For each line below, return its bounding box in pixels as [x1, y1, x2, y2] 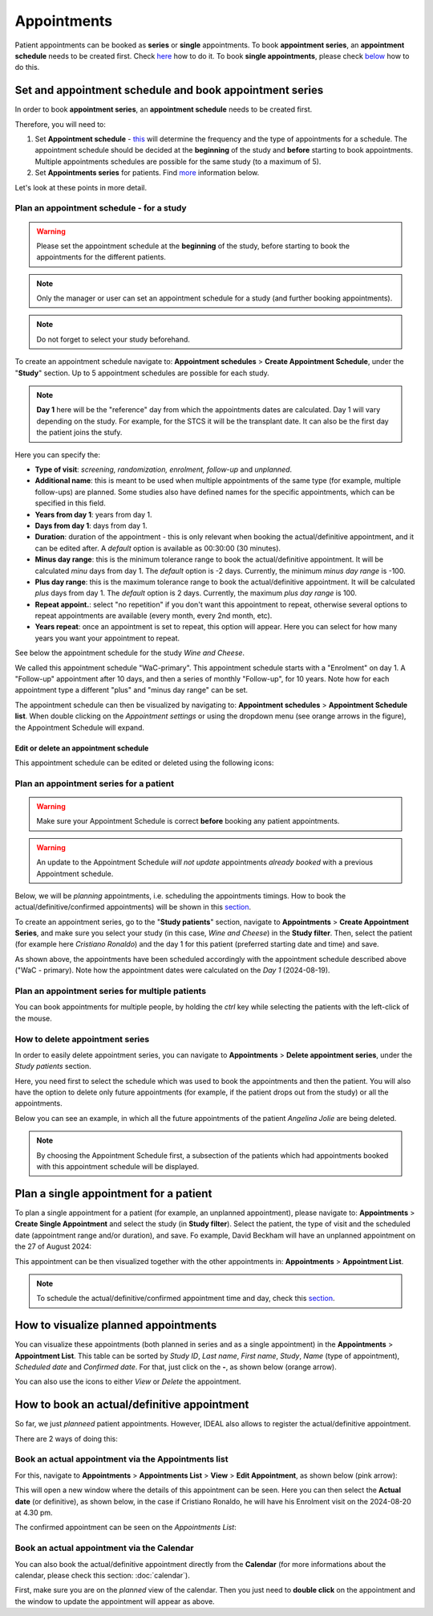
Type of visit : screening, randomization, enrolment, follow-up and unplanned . [34, 464, 293, 474]
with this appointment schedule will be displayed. [36, 1162, 200, 1172]
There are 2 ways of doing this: [14, 1434, 118, 1443]
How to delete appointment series [14, 1033, 150, 1045]
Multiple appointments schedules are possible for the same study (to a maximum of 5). [34, 157, 322, 166]
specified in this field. [34, 498, 106, 508]
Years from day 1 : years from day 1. [34, 509, 152, 519]
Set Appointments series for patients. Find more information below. [34, 168, 260, 178]
